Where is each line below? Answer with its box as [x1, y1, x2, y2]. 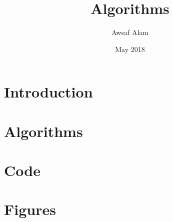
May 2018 [115, 43, 145, 54]
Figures [4, 199, 56, 219]
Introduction [4, 81, 93, 102]
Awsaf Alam [111, 27, 148, 37]
